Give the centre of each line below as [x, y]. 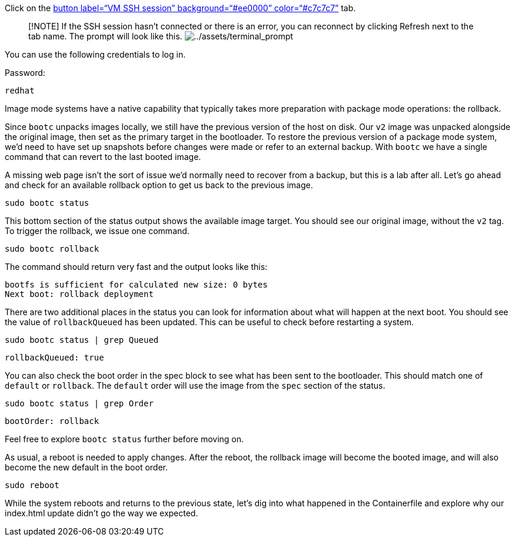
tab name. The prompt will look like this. [105, 36]
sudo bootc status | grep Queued [82, 340]
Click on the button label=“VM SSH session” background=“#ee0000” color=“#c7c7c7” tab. [180, 8]
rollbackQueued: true [54, 358]
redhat [20, 91]
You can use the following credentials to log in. [95, 54]
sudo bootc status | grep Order [79, 403]
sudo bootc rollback [52, 249]
